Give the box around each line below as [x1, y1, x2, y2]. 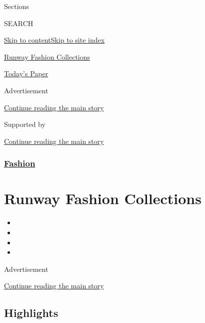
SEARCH [4, 18, 33, 28]
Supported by [4, 119, 45, 129]
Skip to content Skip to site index [4, 35, 105, 45]
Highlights [4, 305, 58, 320]
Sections [4, 1, 29, 11]
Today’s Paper [4, 68, 48, 79]
